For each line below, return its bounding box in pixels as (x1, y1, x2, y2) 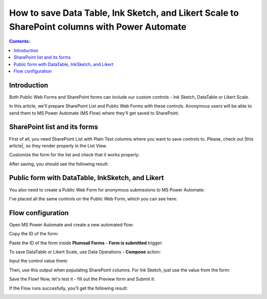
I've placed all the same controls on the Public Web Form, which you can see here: (9, 195, 178, 202)
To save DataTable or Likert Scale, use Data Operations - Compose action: (9, 249, 161, 255)
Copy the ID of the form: (9, 231, 59, 237)
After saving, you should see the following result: (9, 161, 109, 167)
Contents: (9, 38, 31, 44)
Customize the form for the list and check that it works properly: (9, 152, 140, 158)
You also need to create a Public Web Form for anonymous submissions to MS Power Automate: (9, 187, 205, 192)
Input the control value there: (9, 258, 69, 264)
